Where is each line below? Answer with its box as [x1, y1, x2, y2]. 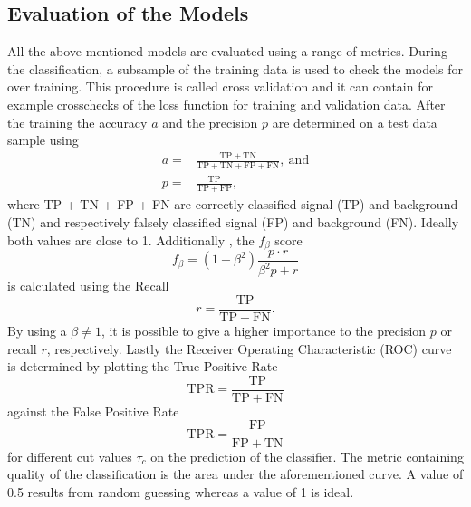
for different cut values [7, 446, 132, 465]
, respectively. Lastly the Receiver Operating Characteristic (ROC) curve [46, 339, 452, 358]
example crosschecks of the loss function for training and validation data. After [7, 94, 446, 113]
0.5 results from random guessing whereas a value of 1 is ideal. [7, 482, 354, 501]
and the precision [162, 112, 258, 131]
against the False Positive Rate [7, 401, 179, 420]
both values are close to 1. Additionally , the [7, 230, 255, 249]
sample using [7, 130, 79, 149]
